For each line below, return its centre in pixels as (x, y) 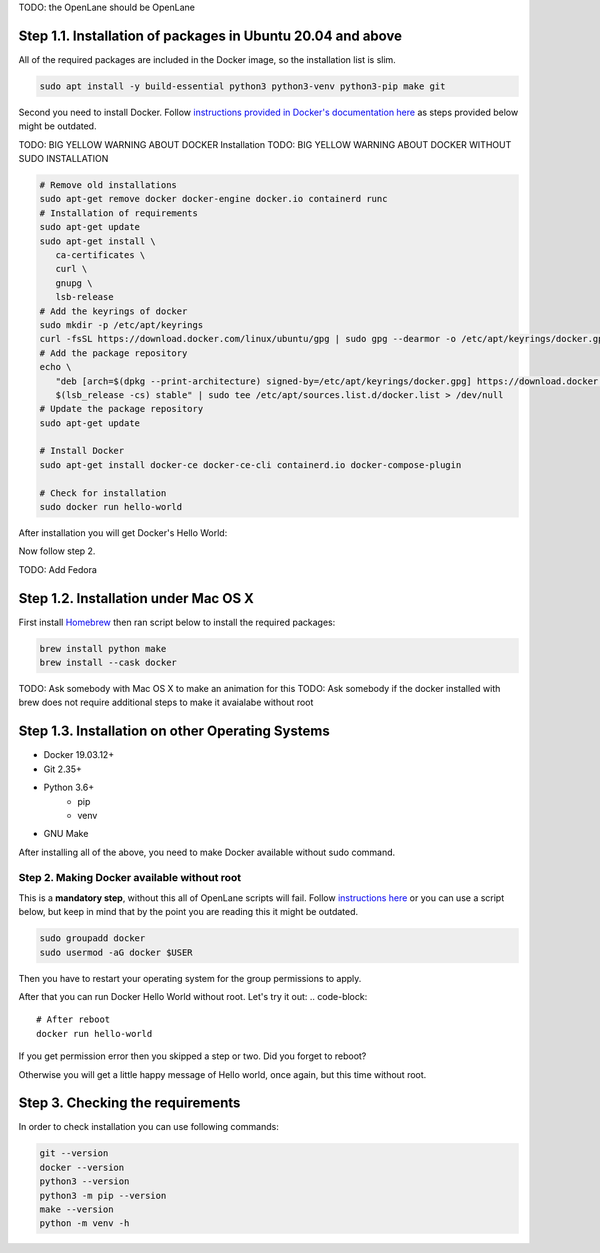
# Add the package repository (113, 353)
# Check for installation (103, 493)
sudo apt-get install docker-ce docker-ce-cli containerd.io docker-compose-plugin (250, 464)
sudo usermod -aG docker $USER (116, 952)
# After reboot (73, 1019)
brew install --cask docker (108, 663)
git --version (74, 1153)
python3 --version (84, 1181)
